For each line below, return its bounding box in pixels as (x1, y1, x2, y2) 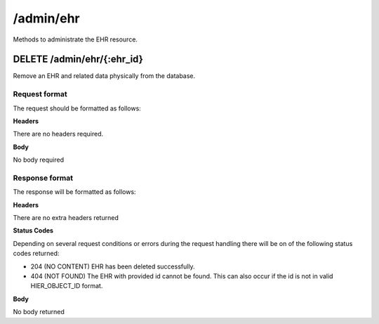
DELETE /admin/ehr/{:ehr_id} (13, 53, 144, 65)
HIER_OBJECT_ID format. (30, 282, 103, 290)
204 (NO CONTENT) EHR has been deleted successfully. (30, 262, 196, 271)
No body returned (13, 308, 65, 316)
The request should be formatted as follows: (13, 104, 142, 112)
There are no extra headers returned (13, 214, 119, 222)
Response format (13, 173, 74, 183)
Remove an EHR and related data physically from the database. (13, 72, 196, 80)
